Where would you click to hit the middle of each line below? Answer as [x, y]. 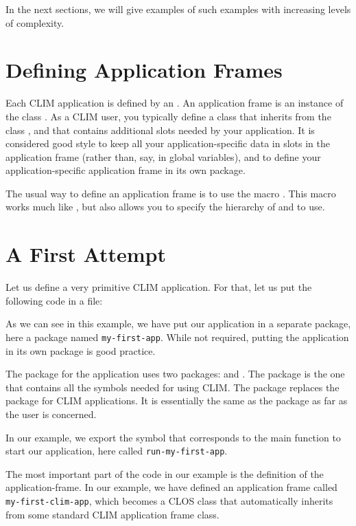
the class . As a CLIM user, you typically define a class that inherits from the [168, 116]
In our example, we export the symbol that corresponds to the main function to [173, 437]
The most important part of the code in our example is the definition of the [165, 473]
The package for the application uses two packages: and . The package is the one [175, 374]
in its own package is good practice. [81, 350]
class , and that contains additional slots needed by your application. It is [160, 130]
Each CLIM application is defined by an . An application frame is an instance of [175, 103]
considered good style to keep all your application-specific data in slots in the [168, 143]
